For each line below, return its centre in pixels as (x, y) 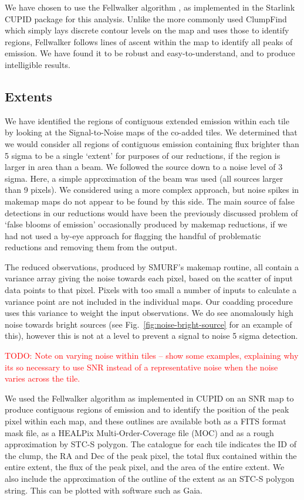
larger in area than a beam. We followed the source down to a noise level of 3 (144, 167)
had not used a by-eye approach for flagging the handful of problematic (133, 235)
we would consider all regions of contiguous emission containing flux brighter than (152, 143)
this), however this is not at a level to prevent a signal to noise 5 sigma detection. (151, 336)
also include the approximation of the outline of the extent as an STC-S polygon (150, 478)
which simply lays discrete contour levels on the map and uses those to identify (147, 30)
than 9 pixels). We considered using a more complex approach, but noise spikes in (152, 190)
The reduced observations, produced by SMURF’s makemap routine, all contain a (152, 266)
